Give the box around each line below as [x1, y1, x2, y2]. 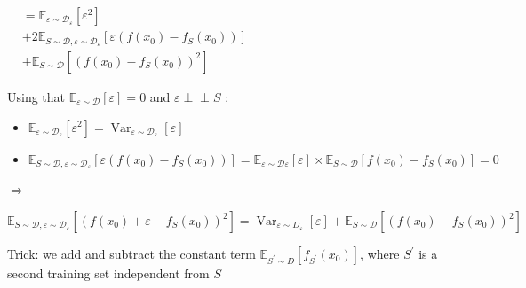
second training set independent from [7, 264, 210, 282]
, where [360, 245, 400, 262]
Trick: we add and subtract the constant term [7, 245, 256, 262]
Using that [7, 87, 66, 105]
